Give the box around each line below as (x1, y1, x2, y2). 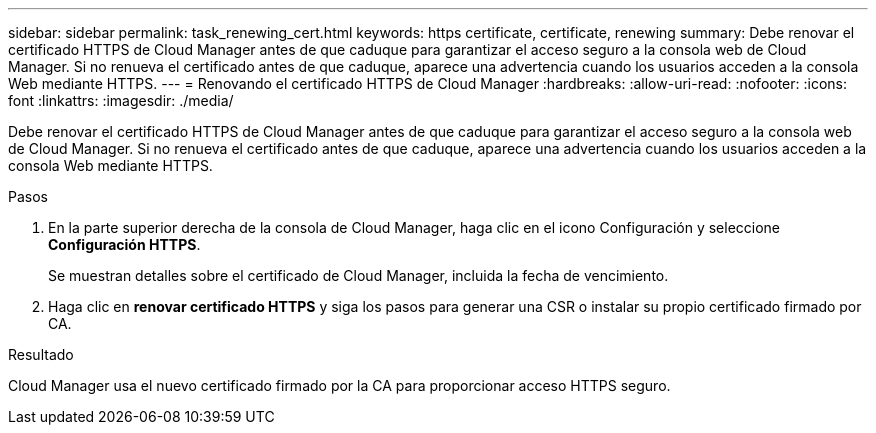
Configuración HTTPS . (48, 236, 201, 253)
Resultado (8, 346, 74, 363)
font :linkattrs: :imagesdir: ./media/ (8, 92, 234, 109)
